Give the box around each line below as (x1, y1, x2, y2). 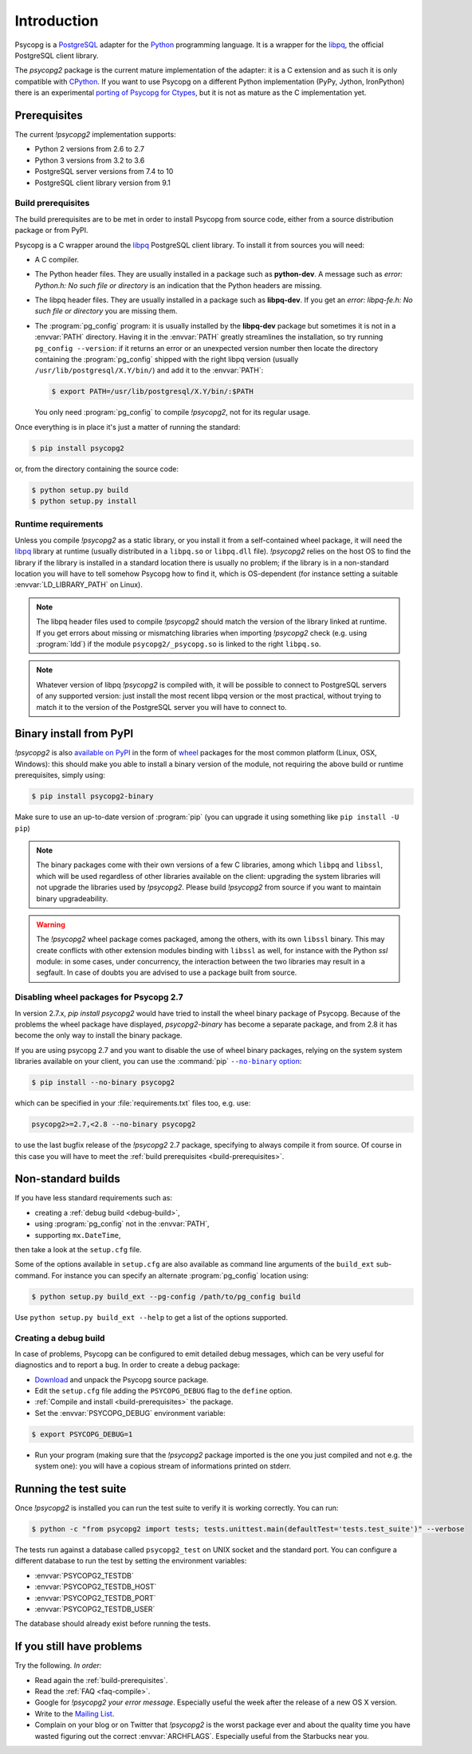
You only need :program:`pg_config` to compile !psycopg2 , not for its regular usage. (34, 408, 311, 417)
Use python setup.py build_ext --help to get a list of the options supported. (14, 1312, 289, 1322)
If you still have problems (14, 1640, 143, 1653)
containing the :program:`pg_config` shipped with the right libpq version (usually (34, 355, 299, 365)
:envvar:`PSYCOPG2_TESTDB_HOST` (34, 1582, 157, 1591)
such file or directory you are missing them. (34, 306, 178, 316)
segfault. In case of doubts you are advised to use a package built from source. (36, 968, 297, 977)
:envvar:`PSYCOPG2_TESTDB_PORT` (34, 1593, 156, 1602)
